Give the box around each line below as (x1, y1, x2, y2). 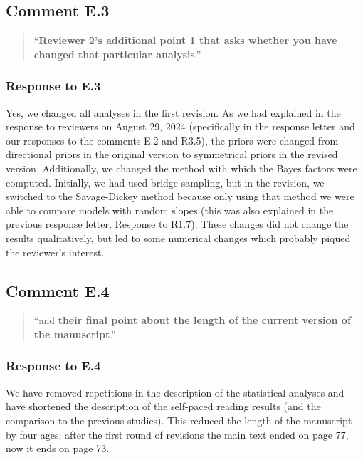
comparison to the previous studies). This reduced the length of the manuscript (6, 412, 352, 427)
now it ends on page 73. (6, 441, 110, 456)
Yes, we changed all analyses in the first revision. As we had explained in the (6, 105, 341, 120)
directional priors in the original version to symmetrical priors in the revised (6, 147, 338, 162)
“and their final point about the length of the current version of (33, 313, 351, 328)
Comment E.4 (6, 279, 110, 301)
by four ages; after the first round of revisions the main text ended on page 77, (6, 427, 349, 441)
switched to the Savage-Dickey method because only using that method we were (6, 189, 354, 204)
